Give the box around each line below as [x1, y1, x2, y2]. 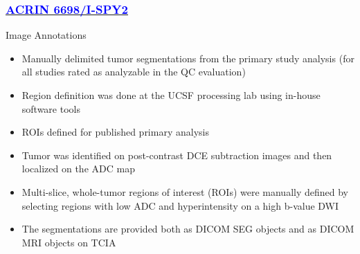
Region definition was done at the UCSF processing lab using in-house [21, 88, 321, 102]
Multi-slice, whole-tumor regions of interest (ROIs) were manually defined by [21, 184, 348, 199]
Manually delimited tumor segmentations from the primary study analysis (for [21, 51, 354, 65]
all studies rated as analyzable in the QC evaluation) [21, 64, 246, 79]
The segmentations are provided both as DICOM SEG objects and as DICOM [21, 221, 354, 236]
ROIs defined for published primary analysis [21, 125, 209, 139]
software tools [21, 101, 80, 116]
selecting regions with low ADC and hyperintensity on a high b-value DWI [21, 198, 339, 212]
